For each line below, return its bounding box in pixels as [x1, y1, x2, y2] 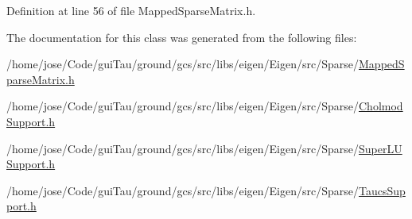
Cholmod [359, 98, 403, 114]
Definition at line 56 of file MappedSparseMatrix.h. [6, 2, 256, 18]
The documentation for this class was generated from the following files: [6, 29, 357, 45]
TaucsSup [359, 182, 406, 198]
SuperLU [359, 140, 402, 156]
